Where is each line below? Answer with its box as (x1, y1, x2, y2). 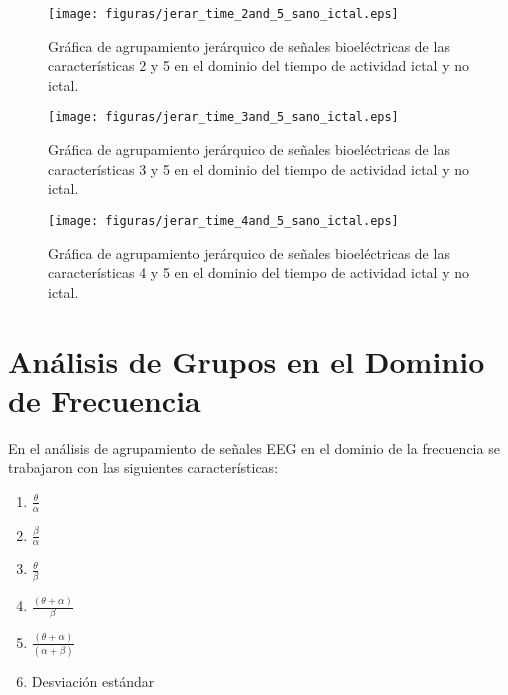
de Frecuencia (8, 379, 201, 420)
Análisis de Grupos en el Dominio (8, 340, 485, 381)
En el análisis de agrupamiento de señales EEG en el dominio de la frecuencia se (8, 437, 500, 458)
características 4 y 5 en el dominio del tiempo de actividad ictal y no (48, 262, 469, 283)
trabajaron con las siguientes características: (8, 457, 279, 478)
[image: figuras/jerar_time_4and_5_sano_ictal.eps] (48, 213, 399, 228)
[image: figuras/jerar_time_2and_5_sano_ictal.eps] (48, 7, 399, 21)
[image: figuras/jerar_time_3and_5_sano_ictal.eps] (48, 110, 399, 125)
